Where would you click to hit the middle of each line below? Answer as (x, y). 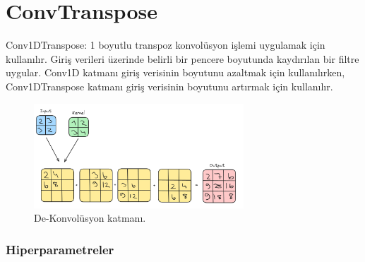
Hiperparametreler (60, 249)
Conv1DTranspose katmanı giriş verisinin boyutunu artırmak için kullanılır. (169, 86)
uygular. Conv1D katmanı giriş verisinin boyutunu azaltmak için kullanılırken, (175, 72)
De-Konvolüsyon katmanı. (90, 218)
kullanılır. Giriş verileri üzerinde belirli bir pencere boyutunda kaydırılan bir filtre (182, 58)
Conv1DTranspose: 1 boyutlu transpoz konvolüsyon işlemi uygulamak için (166, 45)
